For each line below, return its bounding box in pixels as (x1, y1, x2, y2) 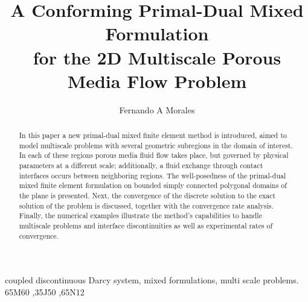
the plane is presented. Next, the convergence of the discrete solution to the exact (19, 190, 276, 201)
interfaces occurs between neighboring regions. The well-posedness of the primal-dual (19, 170, 286, 180)
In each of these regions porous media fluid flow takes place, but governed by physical (19, 150, 289, 160)
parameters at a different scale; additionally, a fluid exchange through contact (19, 160, 263, 171)
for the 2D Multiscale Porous (33, 45, 281, 69)
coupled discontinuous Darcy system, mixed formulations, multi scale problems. (5, 274, 299, 286)
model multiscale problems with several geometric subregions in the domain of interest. (19, 140, 293, 150)
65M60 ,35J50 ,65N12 (5, 285, 85, 298)
